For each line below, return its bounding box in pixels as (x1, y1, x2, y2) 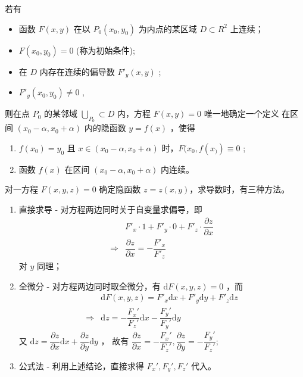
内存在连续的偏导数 (39, 65, 115, 77)
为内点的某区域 (138, 22, 197, 35)
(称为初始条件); (76, 43, 135, 56)
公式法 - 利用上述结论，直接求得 (18, 359, 144, 372)
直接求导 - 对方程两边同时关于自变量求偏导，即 (18, 203, 202, 216)
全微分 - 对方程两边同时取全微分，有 (18, 279, 161, 292)
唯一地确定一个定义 (204, 107, 279, 120)
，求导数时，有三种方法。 (189, 183, 290, 195)
